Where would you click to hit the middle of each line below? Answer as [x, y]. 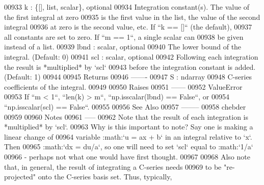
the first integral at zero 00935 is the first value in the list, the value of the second [132, 17]
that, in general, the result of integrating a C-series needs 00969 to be [113, 166]
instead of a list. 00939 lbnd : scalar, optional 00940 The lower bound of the [123, 47]
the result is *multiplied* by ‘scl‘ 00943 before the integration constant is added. [130, 67]
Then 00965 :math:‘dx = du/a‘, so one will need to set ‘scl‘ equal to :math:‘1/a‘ [129, 147]
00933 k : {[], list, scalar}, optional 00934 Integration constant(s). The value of [127, 7]
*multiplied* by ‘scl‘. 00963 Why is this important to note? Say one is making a [129, 127]
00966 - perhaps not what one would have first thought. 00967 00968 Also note [127, 156]
